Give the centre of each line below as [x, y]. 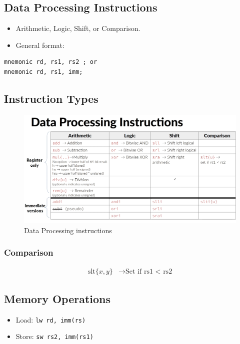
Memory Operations [57, 298]
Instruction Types [51, 98]
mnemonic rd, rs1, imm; [43, 72]
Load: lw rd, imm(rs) [51, 319]
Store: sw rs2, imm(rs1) [54, 336]
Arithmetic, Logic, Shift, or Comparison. [78, 28]
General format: [40, 45]
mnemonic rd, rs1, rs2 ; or [51, 62]
